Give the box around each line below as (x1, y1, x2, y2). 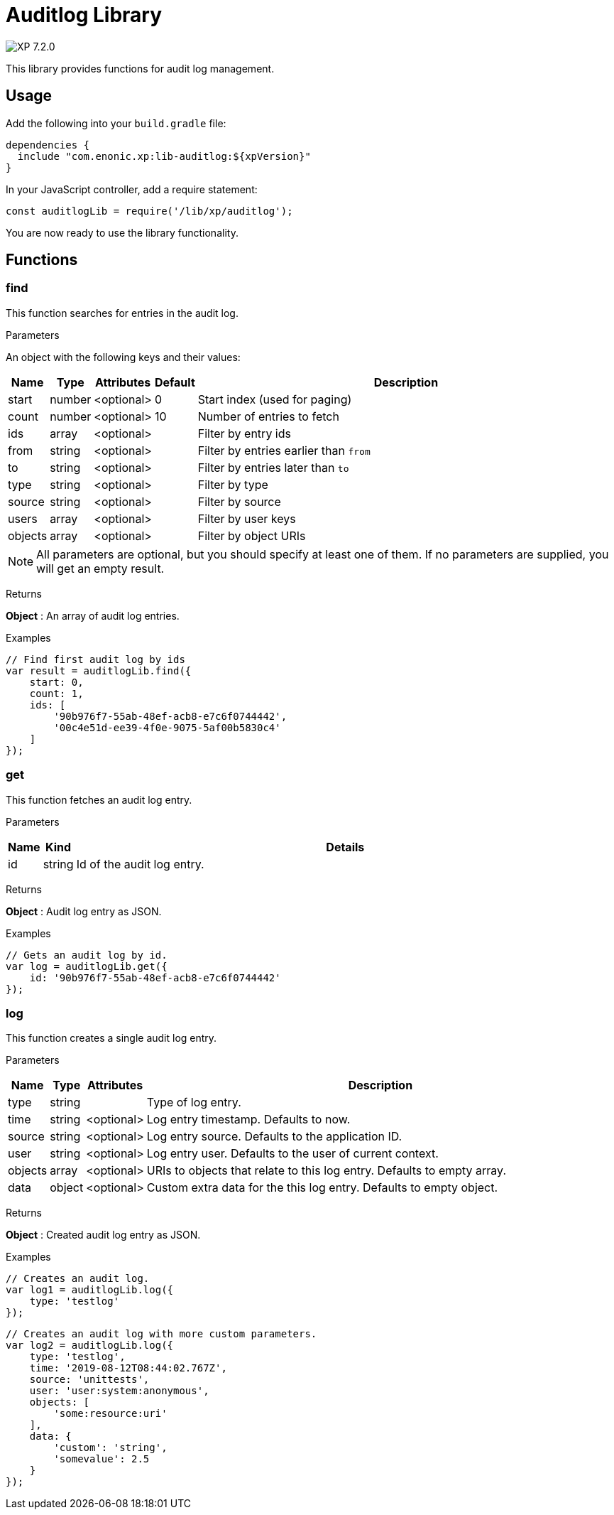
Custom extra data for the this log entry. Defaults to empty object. (146, 1180, 498, 1195)
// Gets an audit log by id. (6, 949, 168, 961)
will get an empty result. (36, 561, 165, 576)
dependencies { (6, 139, 90, 151)
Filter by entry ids (197, 426, 291, 441)
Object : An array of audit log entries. (6, 609, 180, 622)
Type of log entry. (146, 1095, 241, 1110)
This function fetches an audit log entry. (6, 793, 192, 806)
